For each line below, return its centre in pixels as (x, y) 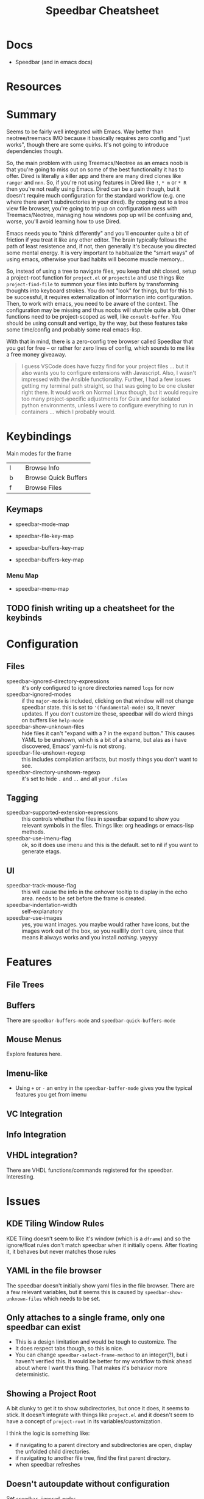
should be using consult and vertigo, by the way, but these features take (97, 323)
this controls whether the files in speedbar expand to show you (100, 819)
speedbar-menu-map (42, 589)
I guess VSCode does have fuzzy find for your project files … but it (105, 366)
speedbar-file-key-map (44, 536)
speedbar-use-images (34, 918)
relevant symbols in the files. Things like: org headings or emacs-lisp (108, 826)
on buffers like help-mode (53, 720)
